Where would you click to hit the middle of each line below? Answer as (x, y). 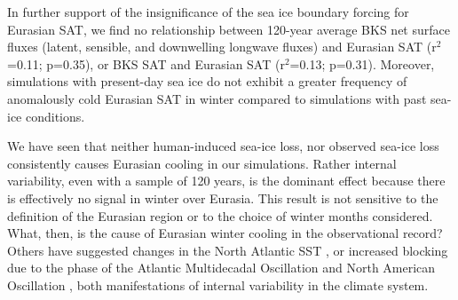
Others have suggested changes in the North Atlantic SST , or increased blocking (228, 250)
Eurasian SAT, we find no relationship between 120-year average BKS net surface (229, 29)
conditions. (55, 116)
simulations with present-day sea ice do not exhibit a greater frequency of (207, 81)
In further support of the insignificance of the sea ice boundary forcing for (208, 12)
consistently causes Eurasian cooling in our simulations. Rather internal (202, 163)
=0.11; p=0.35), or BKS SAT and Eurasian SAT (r (146, 63)
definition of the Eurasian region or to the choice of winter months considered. (220, 215)
